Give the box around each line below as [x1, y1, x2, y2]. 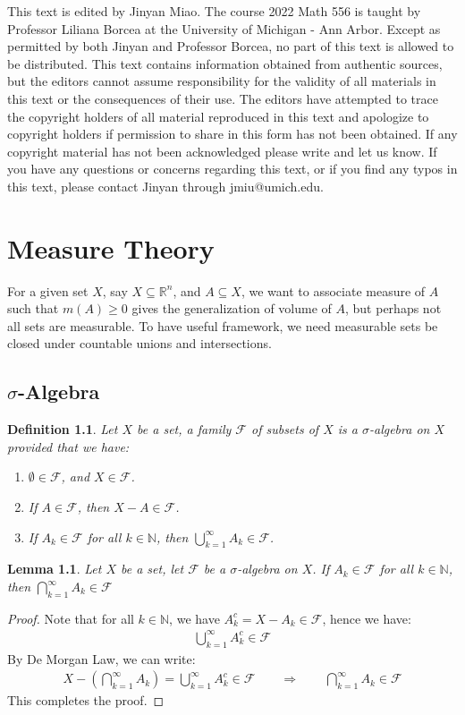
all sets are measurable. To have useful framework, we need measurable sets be [7, 316, 438, 335]
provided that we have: [7, 437, 130, 455]
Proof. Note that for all [7, 609, 134, 627]
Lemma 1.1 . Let [7, 559, 102, 578]
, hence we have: [322, 609, 411, 627]
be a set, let [120, 559, 184, 578]
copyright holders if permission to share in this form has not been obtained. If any [7, 124, 458, 143]
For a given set [7, 281, 89, 300]
